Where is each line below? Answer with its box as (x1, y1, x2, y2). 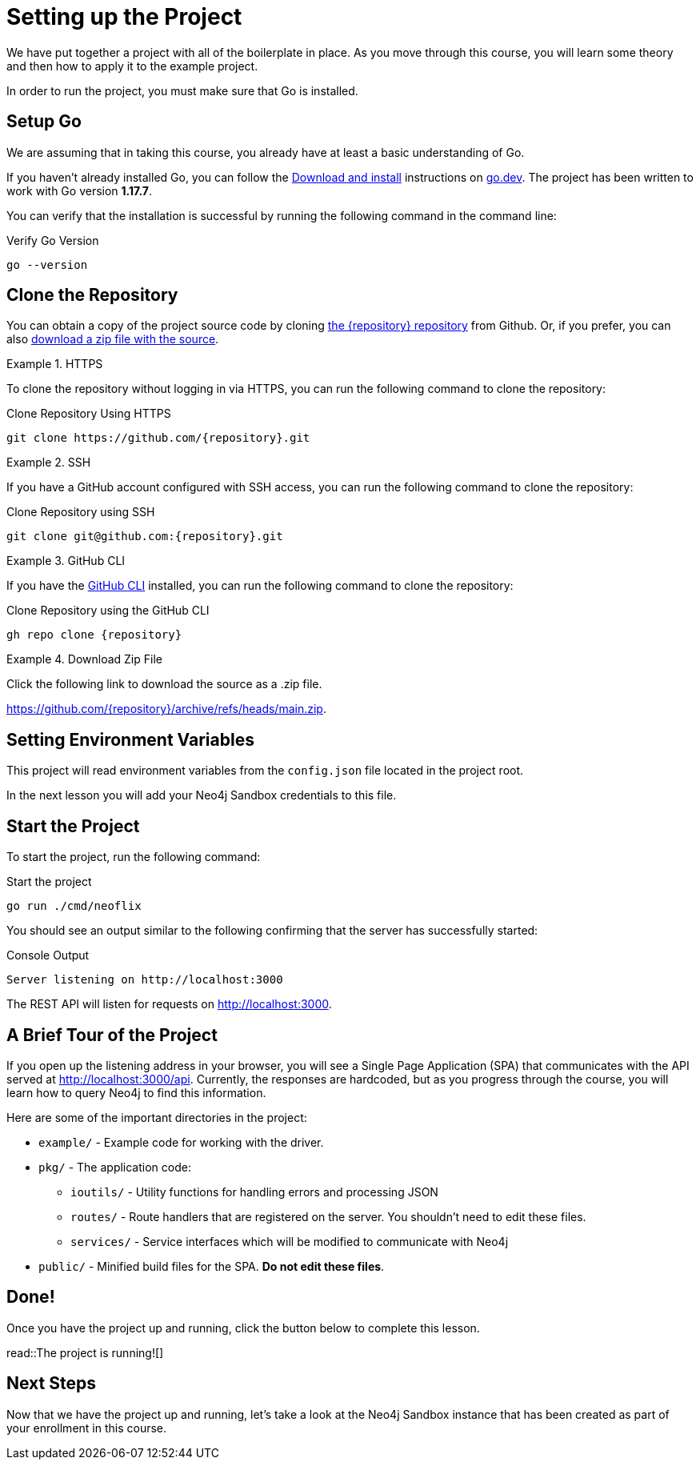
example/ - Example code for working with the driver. (38, 1135, 324, 1149)
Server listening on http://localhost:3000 (6, 973, 283, 987)
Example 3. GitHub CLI (6, 554, 126, 568)
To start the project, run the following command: (6, 850, 261, 864)
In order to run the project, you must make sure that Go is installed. (6, 83, 358, 98)
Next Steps (6, 1373, 96, 1394)
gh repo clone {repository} (6, 628, 182, 642)
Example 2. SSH (6, 455, 91, 470)
